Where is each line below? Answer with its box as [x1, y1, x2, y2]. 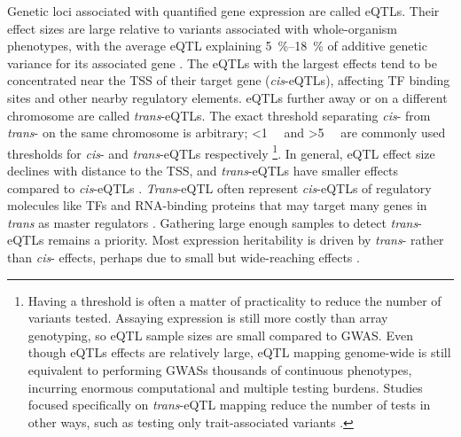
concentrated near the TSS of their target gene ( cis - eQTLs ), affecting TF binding [7, 71, 450, 90]
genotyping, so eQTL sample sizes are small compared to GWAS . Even [27, 325, 413, 344]
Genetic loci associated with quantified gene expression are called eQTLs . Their [7, 2, 440, 20]
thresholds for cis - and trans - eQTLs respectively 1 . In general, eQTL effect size [7, 141, 435, 162]
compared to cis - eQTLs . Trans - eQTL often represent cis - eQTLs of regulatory [7, 178, 432, 197]
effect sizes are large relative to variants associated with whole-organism [7, 19, 398, 37]
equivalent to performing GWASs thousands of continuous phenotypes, [27, 360, 412, 378]
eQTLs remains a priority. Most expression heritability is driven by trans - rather [7, 230, 444, 249]
